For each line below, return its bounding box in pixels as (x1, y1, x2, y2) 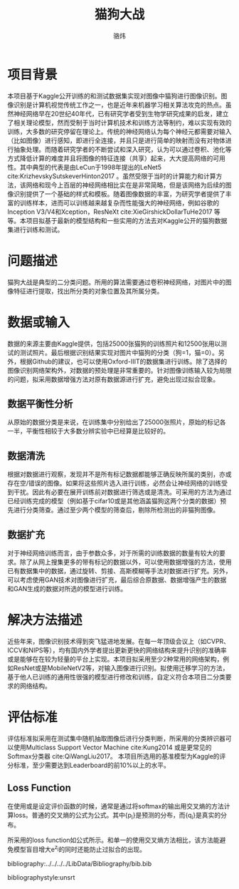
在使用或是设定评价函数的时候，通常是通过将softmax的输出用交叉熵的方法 (7, 801, 224, 810)
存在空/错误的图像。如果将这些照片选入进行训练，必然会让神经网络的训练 (7, 479, 222, 488)
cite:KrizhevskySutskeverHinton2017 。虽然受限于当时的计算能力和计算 (7, 172, 216, 180)
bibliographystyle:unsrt (7, 873, 75, 882)
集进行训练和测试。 (7, 225, 64, 234)
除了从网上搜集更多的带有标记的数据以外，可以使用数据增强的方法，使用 (19, 557, 232, 566)
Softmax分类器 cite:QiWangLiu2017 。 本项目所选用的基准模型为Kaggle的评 (7, 751, 226, 760)
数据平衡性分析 (7, 397, 73, 410)
